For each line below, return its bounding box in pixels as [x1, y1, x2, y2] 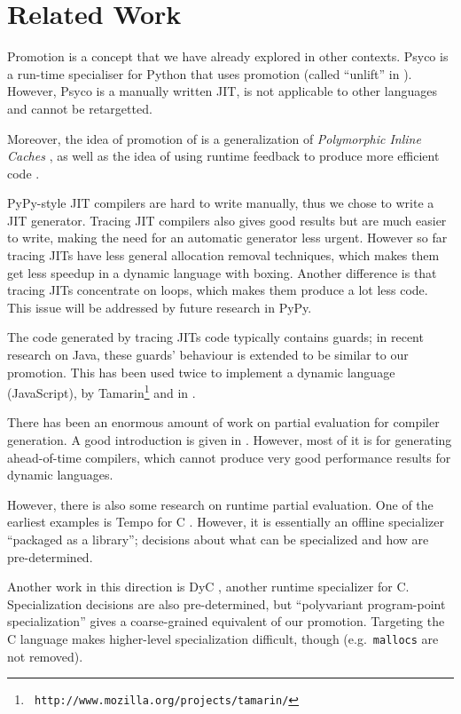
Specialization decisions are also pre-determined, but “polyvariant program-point [7, 594, 446, 613]
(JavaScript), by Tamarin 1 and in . [7, 381, 196, 401]
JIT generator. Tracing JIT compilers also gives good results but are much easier [7, 210, 447, 229]
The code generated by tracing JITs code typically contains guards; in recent [7, 328, 424, 346]
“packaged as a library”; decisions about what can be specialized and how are [7, 530, 429, 549]
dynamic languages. [7, 465, 113, 484]
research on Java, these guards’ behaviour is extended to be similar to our [7, 345, 409, 364]
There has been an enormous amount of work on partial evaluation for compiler [7, 413, 440, 432]
